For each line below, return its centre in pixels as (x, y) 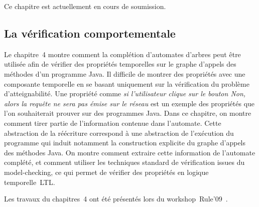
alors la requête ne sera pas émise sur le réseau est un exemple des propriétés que (129, 103)
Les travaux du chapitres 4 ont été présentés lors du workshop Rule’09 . (116, 199)
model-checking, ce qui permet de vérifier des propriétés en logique (106, 172)
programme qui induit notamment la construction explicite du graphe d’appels (125, 143)
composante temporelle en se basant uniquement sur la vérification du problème (127, 83)
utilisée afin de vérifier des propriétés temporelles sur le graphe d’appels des (120, 64)
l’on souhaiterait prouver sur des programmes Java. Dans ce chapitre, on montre (128, 113)
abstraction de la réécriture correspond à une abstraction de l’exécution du (119, 133)
